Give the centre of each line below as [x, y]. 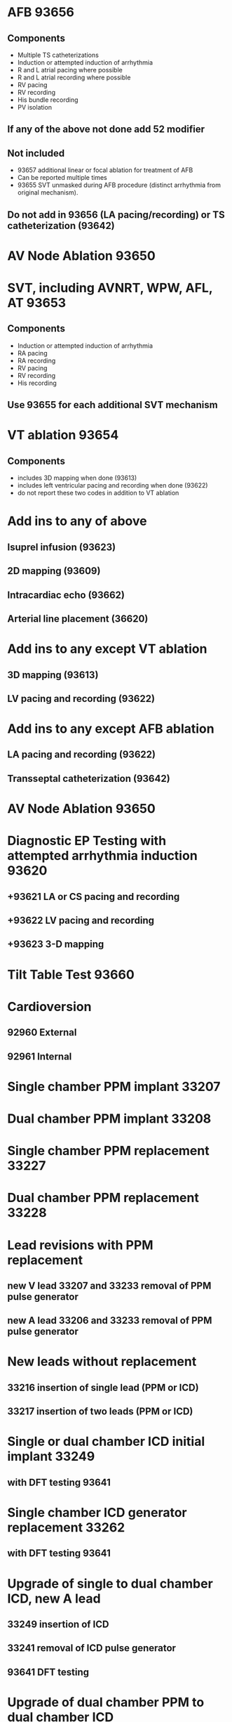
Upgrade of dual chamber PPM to [106, 1702]
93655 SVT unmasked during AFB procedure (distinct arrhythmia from [119, 185]
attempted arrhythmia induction [102, 856]
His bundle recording [48, 100]
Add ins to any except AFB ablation [111, 729]
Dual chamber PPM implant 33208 [109, 1118]
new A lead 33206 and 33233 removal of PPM [110, 1320]
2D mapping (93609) [54, 571]
